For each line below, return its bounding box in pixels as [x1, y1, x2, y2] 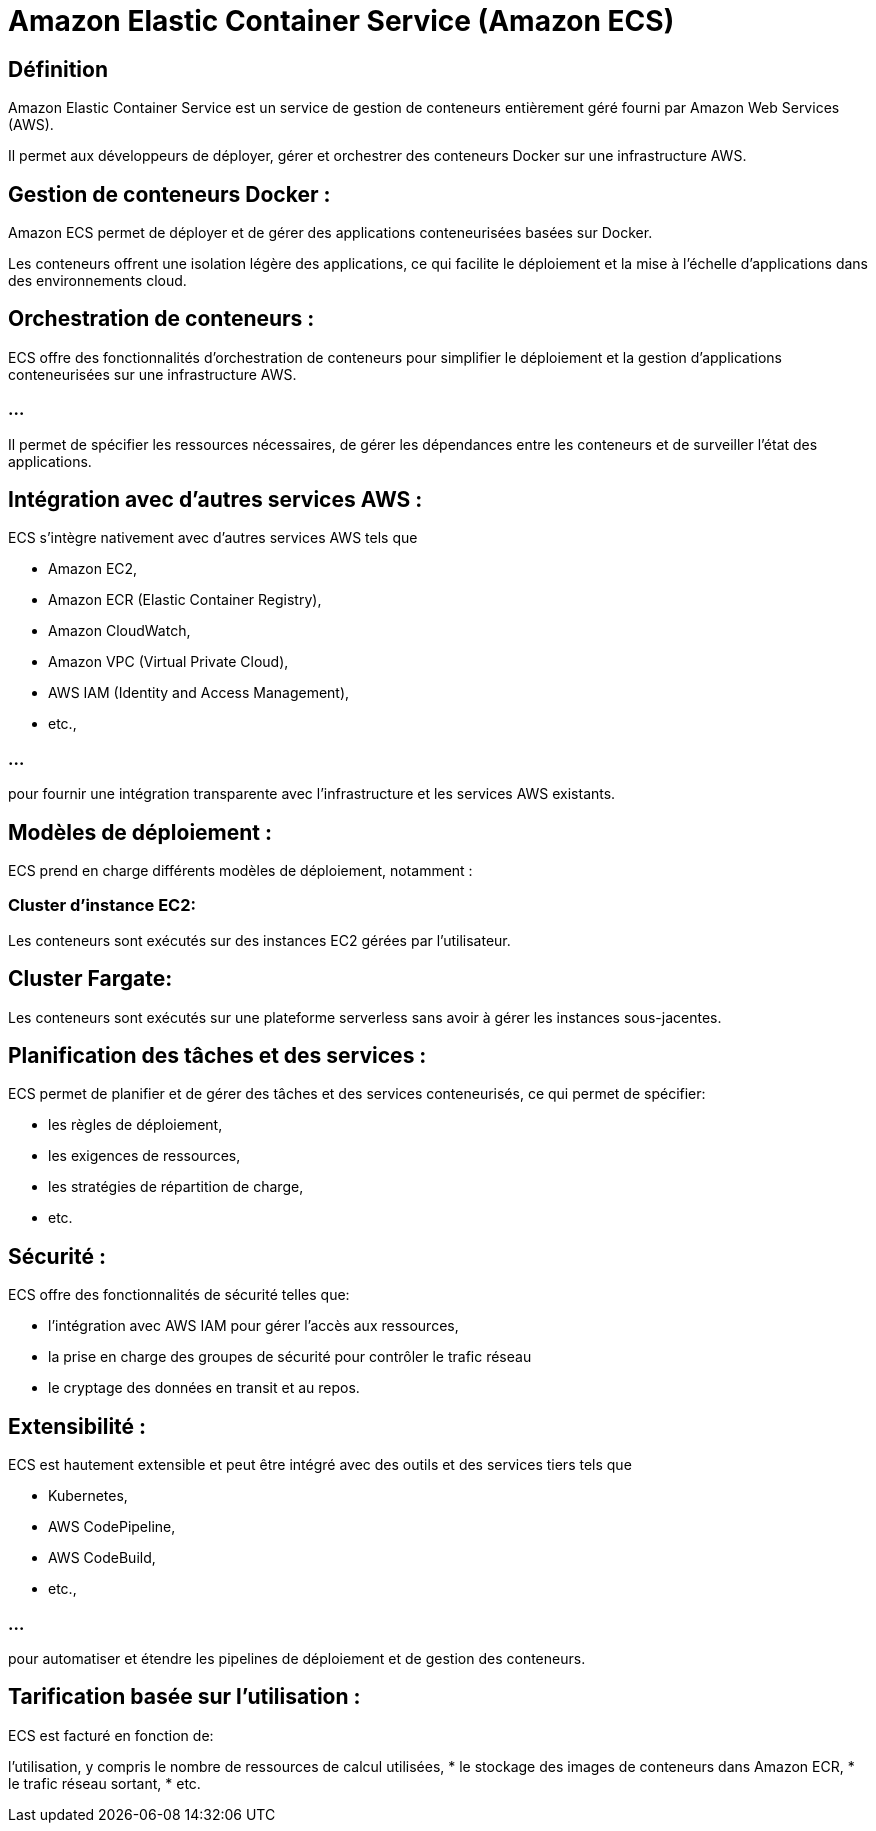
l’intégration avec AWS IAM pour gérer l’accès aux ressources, [48, 1317, 459, 1335]
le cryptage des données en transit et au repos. [48, 1379, 360, 1397]
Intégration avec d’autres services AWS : [8, 487, 423, 513]
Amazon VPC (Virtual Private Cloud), [48, 653, 289, 671]
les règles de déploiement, [48, 1116, 223, 1134]
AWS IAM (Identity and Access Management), [48, 684, 350, 702]
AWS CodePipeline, [48, 1518, 176, 1536]
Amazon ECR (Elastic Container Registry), [48, 591, 322, 609]
